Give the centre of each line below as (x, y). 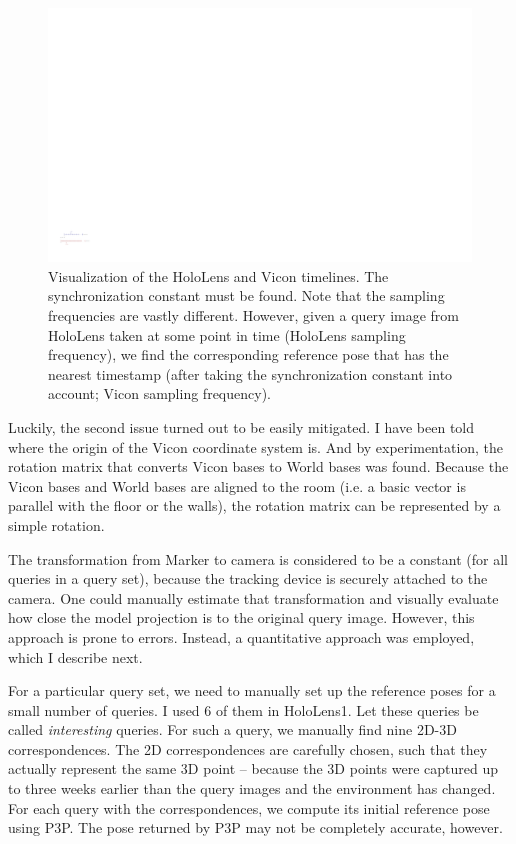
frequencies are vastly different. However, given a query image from (254, 315)
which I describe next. (75, 656)
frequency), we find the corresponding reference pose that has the (248, 354)
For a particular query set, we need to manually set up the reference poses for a (252, 690)
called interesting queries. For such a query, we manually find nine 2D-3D (232, 729)
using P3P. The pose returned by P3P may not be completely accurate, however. (255, 827)
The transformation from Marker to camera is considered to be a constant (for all (258, 558)
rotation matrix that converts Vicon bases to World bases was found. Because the (258, 466)
